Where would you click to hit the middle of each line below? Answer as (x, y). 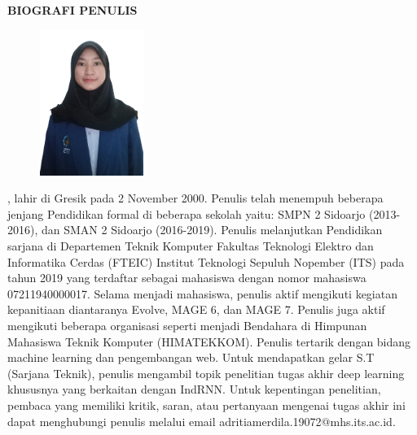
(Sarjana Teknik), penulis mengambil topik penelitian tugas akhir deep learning (206, 373)
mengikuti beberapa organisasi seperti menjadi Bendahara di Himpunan (187, 326)
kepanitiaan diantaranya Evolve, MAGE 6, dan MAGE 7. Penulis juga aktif (196, 309)
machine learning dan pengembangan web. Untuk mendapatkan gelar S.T (191, 357)
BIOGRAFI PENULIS (72, 10)
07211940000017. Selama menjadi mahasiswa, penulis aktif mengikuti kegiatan (202, 293)
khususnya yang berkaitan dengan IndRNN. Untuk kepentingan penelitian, (194, 389)
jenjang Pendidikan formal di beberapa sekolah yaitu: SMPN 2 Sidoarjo (187, 213)
